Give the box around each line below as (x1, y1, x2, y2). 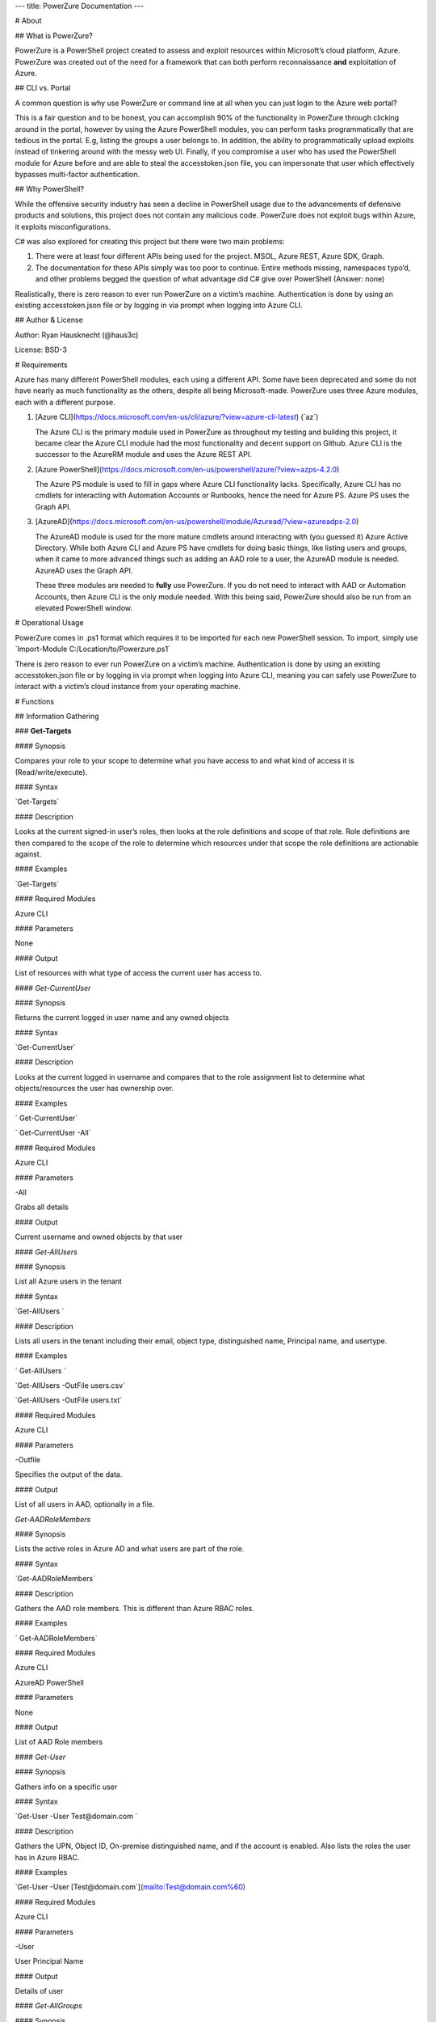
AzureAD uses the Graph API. (35, 565, 133, 575)
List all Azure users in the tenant (15, 1276, 123, 1286)
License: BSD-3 (15, 345, 68, 355)
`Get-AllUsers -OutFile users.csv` (15, 1381, 125, 1390)
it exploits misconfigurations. (15, 222, 111, 231)
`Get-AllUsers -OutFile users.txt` (15, 1395, 123, 1405)
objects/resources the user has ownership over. (15, 1084, 174, 1093)
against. (15, 849, 42, 859)
